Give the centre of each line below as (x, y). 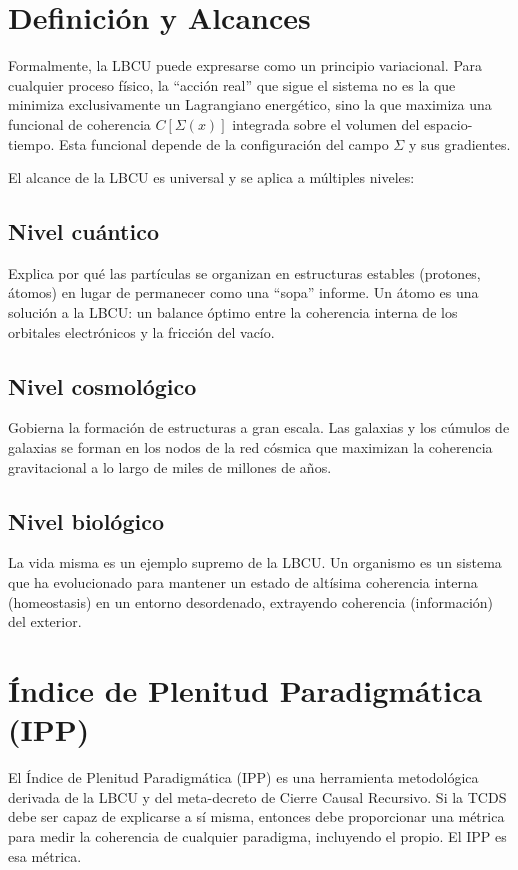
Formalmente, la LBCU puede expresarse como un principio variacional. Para (245, 65)
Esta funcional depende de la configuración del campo (223, 143)
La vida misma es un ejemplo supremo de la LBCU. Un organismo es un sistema (255, 562)
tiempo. (31, 143)
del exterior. (45, 621)
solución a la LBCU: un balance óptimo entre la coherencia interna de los (233, 312)
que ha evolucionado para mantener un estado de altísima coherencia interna (243, 582)
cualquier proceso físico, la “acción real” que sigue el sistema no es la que (232, 84)
